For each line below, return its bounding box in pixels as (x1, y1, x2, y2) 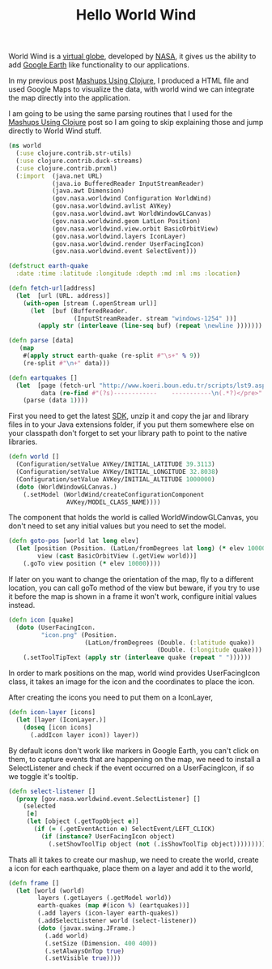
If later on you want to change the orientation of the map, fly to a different (8, 574, 254, 584)
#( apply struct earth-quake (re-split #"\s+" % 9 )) (23, 351, 201, 360)
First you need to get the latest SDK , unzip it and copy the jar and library (8, 411, 249, 421)
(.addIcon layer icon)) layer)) (29, 730, 139, 739)
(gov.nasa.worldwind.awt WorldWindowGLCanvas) (51, 209, 212, 218)
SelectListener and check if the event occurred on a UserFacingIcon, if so (8, 763, 255, 773)
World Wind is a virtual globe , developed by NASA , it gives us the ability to (8, 51, 257, 62)
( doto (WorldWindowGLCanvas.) (15, 483, 117, 491)
